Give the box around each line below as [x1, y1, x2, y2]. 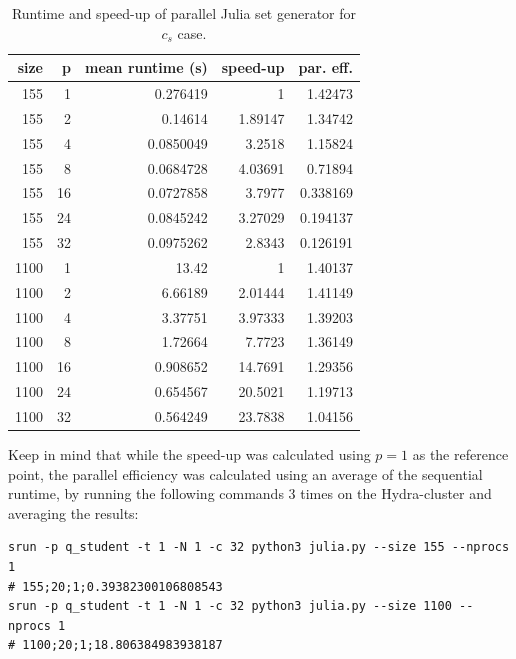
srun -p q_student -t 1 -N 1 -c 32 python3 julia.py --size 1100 [8, 599, 452, 614]
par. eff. [298, 57, 353, 78]
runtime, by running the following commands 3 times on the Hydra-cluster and [8, 483, 492, 504]
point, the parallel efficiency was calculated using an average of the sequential [8, 463, 483, 484]
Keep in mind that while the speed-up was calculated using [8, 444, 371, 465]
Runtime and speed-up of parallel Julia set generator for [11, 3, 357, 23]
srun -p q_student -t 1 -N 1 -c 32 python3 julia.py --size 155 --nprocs [8, 540, 510, 555]
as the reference [412, 444, 509, 465]
